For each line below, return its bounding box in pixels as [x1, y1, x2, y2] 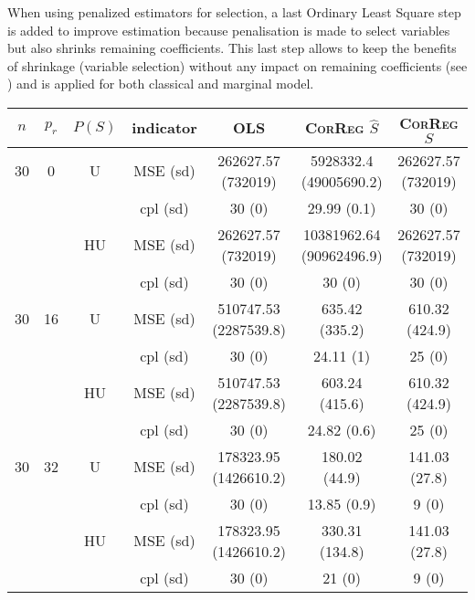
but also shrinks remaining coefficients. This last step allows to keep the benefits [7, 38, 457, 58]
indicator [132, 117, 197, 139]
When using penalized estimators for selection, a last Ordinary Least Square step [7, 3, 461, 21]
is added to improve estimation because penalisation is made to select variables [7, 20, 450, 39]
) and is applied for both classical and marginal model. [7, 74, 314, 93]
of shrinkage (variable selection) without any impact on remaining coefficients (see [7, 56, 468, 75]
